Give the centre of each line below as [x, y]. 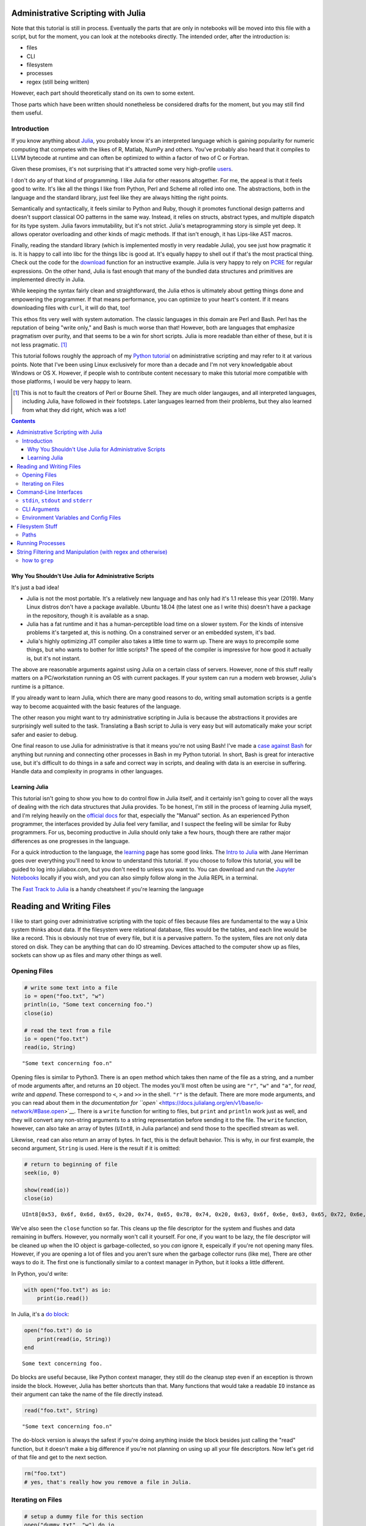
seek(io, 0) [42, 1173]
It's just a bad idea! [35, 587]
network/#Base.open [38, 1112]
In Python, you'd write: [40, 1273]
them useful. [27, 113]
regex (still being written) [58, 82]
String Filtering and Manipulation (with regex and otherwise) [92, 552]
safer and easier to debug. [45, 734]
